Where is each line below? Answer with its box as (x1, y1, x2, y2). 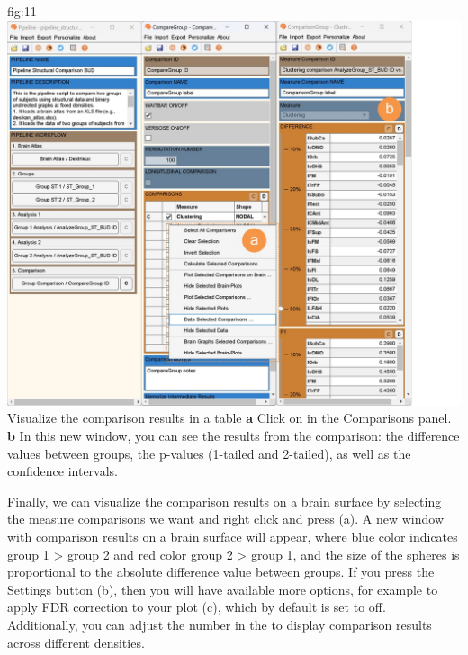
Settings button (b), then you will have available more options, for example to (7, 579, 438, 598)
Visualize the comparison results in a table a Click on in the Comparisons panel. (7, 408, 452, 427)
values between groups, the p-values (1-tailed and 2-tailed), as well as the (7, 444, 411, 462)
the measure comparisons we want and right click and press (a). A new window (7, 509, 445, 528)
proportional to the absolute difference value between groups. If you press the (7, 562, 435, 581)
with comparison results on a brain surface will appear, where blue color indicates (7, 526, 458, 545)
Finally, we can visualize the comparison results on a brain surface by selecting (7, 491, 442, 510)
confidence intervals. (7, 462, 119, 480)
